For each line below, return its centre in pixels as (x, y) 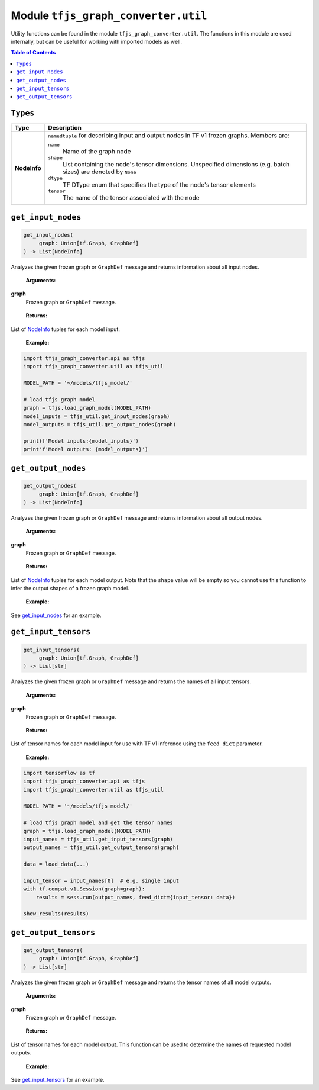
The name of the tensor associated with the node (131, 198)
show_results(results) (56, 914)
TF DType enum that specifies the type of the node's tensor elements (159, 185)
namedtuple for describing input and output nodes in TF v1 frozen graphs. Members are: (169, 136)
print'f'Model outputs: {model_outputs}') (86, 449)
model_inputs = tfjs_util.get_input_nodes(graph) (97, 416)
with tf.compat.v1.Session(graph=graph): (84, 889)
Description (65, 128)
